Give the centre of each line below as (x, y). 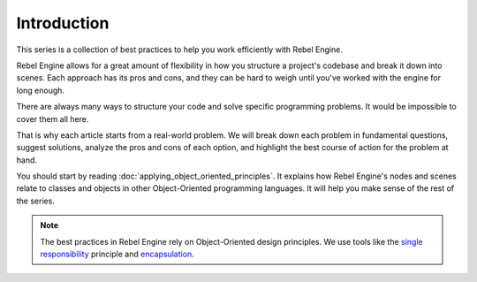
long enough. (41, 90)
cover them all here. (53, 118)
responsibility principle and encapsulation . (117, 254)
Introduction (63, 23)
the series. (35, 201)
